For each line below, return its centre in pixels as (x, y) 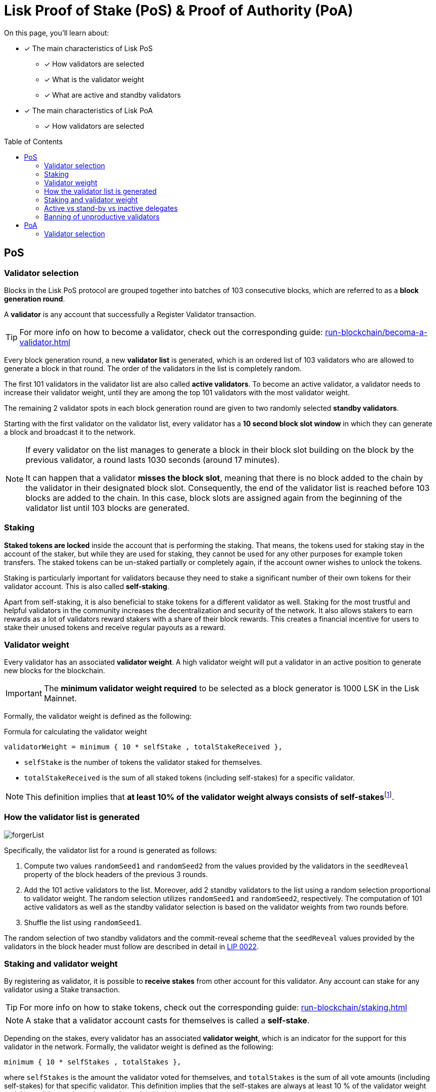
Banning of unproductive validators (102, 216)
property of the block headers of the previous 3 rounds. (116, 874)
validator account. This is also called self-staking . (87, 586)
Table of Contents (34, 141)
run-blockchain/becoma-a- (376, 332)
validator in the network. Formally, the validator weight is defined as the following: (139, 1047)
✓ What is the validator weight (94, 79)
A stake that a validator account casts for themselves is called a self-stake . (168, 1021)
